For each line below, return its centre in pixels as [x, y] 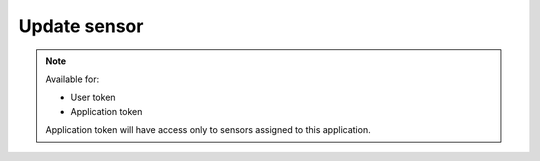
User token [93, 97]
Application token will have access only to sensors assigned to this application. [208, 130]
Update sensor [81, 26]
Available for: [72, 79]
